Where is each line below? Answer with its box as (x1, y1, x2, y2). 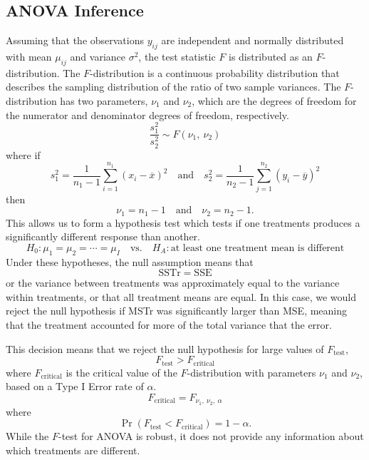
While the (6, 429, 49, 444)
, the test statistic (138, 49, 216, 63)
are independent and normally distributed (161, 33, 344, 48)
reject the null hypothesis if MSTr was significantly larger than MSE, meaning (6, 303, 348, 318)
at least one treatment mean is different (170, 242, 345, 253)
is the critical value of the (66, 364, 177, 379)
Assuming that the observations (6, 33, 145, 48)
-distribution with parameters (187, 364, 316, 379)
